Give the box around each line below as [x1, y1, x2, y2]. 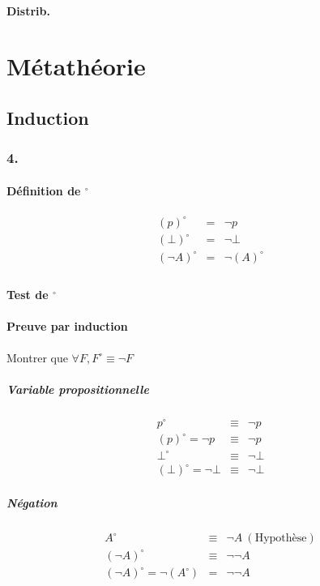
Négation [6, 494, 58, 511]
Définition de [6, 182, 81, 199]
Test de [6, 286, 49, 303]
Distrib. [6, 2, 50, 19]
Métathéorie [6, 49, 146, 83]
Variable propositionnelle [6, 380, 149, 397]
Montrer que [6, 349, 68, 366]
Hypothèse [254, 533, 307, 545]
